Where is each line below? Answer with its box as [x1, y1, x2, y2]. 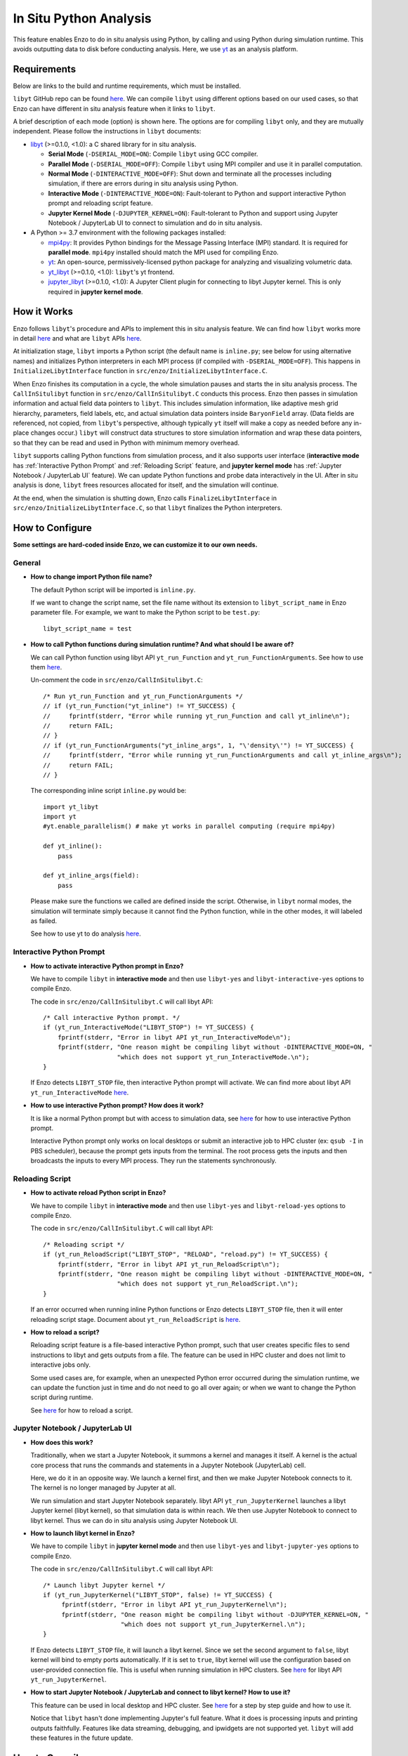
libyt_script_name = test [43, 624, 133, 632]
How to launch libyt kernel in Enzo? [30, 1528, 136, 1538]
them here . [30, 662, 62, 671]
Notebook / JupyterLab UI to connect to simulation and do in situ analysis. [48, 218, 263, 227]
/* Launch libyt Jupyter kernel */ [43, 1581, 166, 1589]
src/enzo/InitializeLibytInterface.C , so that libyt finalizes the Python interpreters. [13, 504, 282, 512]
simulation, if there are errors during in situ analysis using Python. [48, 179, 239, 188]
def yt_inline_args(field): [43, 872, 140, 879]
